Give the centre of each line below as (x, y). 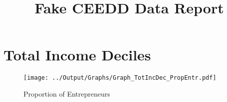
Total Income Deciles (77, 55)
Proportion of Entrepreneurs (67, 93)
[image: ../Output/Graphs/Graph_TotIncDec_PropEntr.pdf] (120, 78)
